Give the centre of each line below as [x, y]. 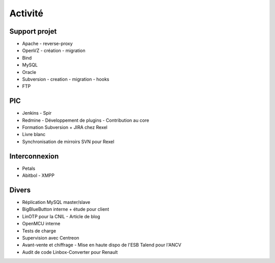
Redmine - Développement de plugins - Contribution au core [86, 120]
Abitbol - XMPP [38, 175]
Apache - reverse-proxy [48, 44]
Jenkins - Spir [37, 113]
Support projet [33, 31]
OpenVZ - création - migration [54, 50]
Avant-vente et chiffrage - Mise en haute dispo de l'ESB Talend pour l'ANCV [102, 245]
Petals [29, 168]
